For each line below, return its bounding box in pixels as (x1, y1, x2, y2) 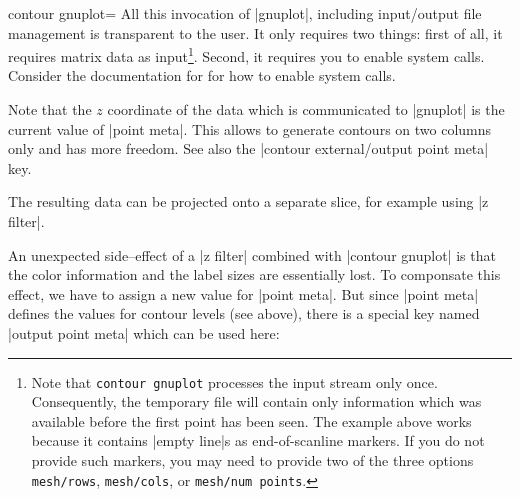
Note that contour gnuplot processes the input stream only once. (31, 371, 438, 392)
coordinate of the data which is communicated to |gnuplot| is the (107, 99, 505, 120)
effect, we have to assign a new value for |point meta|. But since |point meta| (8, 283, 479, 304)
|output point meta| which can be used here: (8, 322, 280, 343)
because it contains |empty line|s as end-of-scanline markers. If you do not (31, 430, 485, 451)
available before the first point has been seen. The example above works (31, 410, 472, 431)
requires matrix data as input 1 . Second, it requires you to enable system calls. (8, 43, 485, 66)
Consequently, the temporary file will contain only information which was (31, 391, 482, 412)
